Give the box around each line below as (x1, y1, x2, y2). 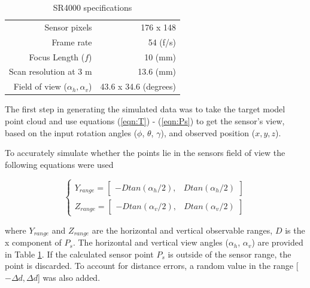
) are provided (251, 236, 303, 249)
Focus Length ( (29, 50, 85, 63)
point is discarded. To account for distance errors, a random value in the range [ (5, 259, 299, 272)
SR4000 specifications (53, 1, 132, 13)
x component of (5, 236, 62, 249)
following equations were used (5, 158, 114, 170)
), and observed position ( (160, 126, 256, 139)
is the (285, 223, 305, 236)
